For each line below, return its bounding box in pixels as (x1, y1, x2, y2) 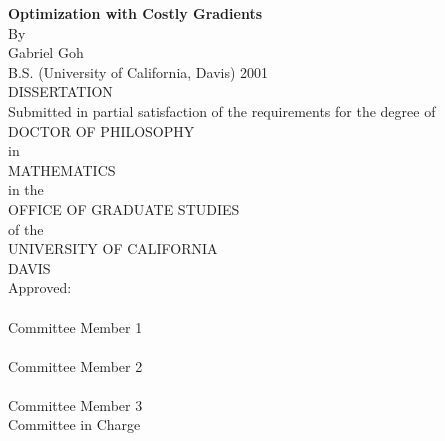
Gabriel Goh (8, 42, 84, 63)
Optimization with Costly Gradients (8, 3, 263, 23)
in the (8, 179, 44, 200)
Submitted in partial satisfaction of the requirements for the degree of (8, 100, 436, 121)
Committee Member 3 (8, 394, 143, 415)
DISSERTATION (8, 81, 113, 102)
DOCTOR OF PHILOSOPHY (8, 120, 195, 141)
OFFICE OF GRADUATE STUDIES (8, 198, 240, 219)
